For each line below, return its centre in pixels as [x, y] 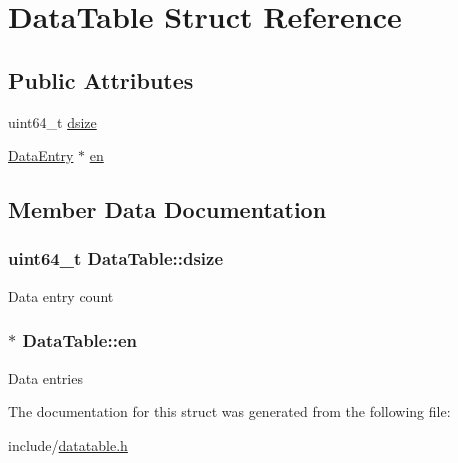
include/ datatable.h [68, 444]
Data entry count [61, 295]
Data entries [45, 377]
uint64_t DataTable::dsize [116, 258]
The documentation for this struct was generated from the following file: [229, 411]
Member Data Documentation [167, 209]
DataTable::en [79, 340]
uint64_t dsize [52, 121]
